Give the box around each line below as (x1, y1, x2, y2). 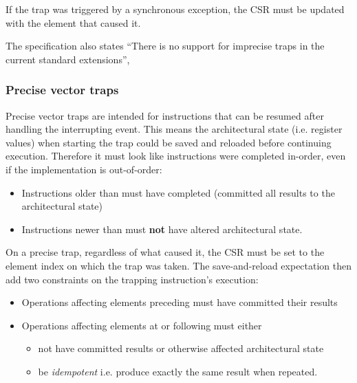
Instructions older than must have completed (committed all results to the (21, 185, 335, 199)
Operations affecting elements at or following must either (21, 318, 262, 332)
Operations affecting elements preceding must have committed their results (21, 295, 338, 309)
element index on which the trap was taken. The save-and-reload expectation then (6, 258, 352, 272)
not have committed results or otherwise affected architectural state (38, 341, 324, 355)
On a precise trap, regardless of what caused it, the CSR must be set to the (6, 245, 325, 259)
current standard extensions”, (6, 52, 130, 66)
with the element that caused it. (6, 15, 141, 30)
